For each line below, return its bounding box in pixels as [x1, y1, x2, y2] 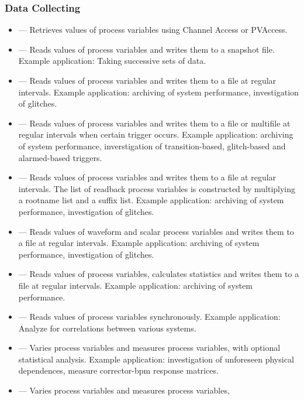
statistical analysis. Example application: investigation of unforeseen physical [18, 353, 294, 365]
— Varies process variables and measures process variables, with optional [18, 341, 281, 354]
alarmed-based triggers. [18, 151, 102, 163]
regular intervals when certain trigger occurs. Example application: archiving [18, 128, 293, 141]
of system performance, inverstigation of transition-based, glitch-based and [18, 139, 286, 152]
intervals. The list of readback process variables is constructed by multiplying [18, 182, 296, 194]
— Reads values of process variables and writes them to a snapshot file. [18, 43, 275, 55]
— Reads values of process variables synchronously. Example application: [18, 310, 281, 323]
